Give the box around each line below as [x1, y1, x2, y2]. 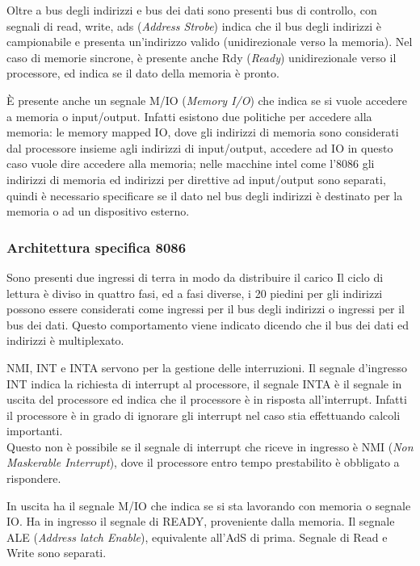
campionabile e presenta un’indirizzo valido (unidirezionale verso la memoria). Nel [6, 33, 413, 50]
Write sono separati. [6, 544, 107, 561]
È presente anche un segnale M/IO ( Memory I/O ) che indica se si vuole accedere [6, 91, 408, 108]
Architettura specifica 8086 [6, 237, 187, 257]
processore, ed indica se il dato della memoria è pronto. [6, 65, 279, 82]
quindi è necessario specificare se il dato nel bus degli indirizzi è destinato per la [6, 187, 403, 203]
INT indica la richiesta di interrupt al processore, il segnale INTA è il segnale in [6, 375, 402, 392]
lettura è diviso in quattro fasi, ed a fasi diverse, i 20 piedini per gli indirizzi [6, 284, 383, 301]
